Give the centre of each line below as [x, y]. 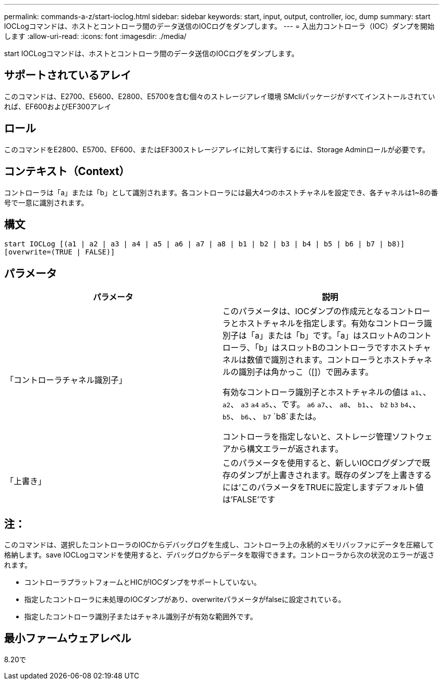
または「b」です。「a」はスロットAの [337, 336]
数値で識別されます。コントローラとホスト [327, 360]
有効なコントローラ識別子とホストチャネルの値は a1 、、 [327, 392]
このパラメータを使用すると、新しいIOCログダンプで [322, 463]
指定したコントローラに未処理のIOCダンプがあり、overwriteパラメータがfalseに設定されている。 [185, 600]
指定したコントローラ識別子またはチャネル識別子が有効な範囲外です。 [141, 617]
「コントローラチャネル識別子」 [66, 380]
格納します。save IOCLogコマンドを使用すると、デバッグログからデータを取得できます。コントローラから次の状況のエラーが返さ [219, 555]
